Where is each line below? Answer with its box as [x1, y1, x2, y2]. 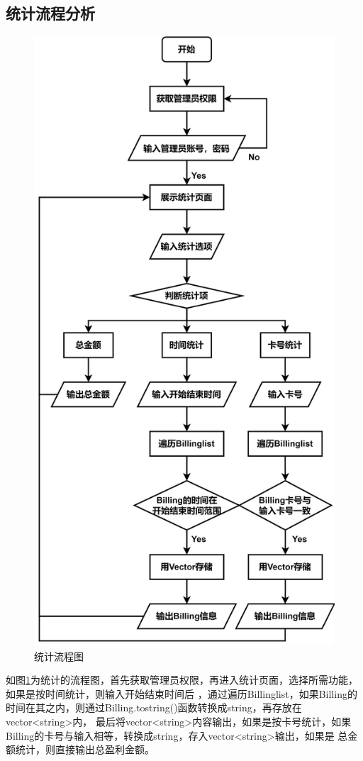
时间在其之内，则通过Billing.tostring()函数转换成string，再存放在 [6, 700, 302, 715]
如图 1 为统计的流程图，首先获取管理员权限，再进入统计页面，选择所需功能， [6, 672, 358, 687]
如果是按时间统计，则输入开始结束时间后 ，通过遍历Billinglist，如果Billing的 [6, 686, 357, 701]
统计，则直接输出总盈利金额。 [15, 742, 155, 757]
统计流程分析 [6, 2, 95, 24]
